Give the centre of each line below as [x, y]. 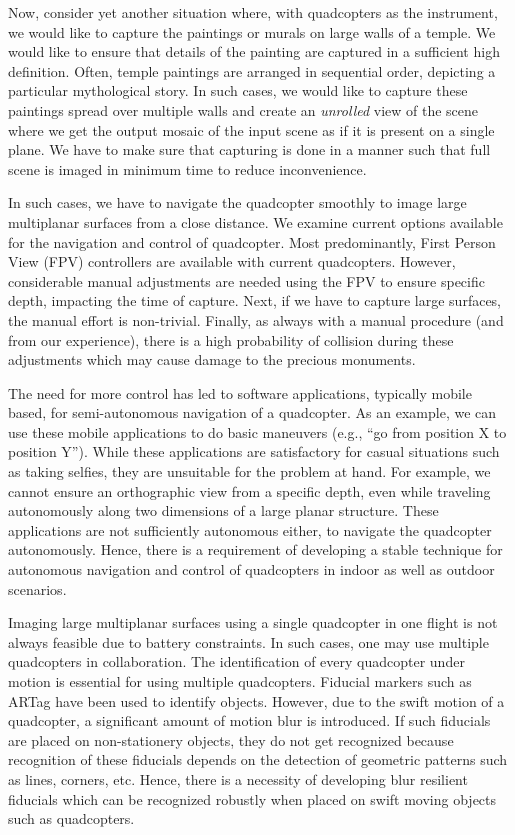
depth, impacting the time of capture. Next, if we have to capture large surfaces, [255, 300]
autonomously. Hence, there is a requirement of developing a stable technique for [255, 549]
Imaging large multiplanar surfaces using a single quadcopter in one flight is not [253, 622]
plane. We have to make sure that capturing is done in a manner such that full [249, 149]
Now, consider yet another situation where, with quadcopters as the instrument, [253, 12]
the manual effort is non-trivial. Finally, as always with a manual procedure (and [256, 319]
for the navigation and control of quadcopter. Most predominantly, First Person [252, 241]
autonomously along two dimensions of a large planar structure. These [223, 510]
